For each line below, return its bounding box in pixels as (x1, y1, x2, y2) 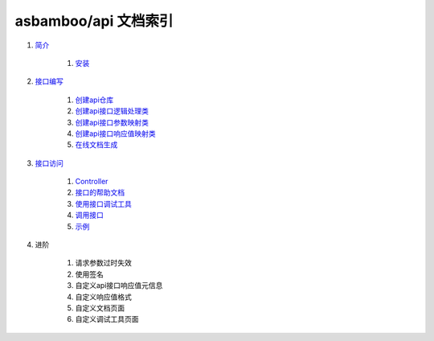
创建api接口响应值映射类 (75, 129, 156, 138)
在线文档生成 (75, 140, 118, 150)
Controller (75, 177, 108, 187)
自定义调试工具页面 (75, 314, 139, 324)
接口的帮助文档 (75, 187, 125, 197)
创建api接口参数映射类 (75, 117, 149, 127)
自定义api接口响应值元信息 (75, 281, 163, 290)
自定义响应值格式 (75, 292, 132, 302)
